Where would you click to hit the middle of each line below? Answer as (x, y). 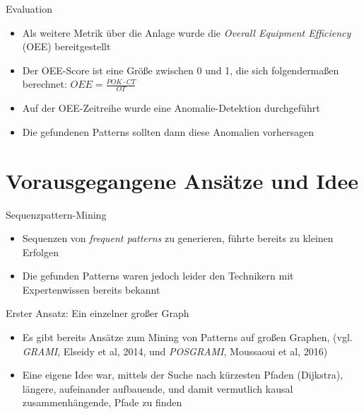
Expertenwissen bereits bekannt (91, 289)
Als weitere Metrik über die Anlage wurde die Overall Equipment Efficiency (187, 32)
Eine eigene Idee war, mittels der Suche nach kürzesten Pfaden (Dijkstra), (183, 375)
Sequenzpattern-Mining (56, 214)
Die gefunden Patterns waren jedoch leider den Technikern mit (158, 276)
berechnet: (45, 84)
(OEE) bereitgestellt (66, 46)
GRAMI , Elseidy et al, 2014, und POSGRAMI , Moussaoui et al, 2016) (175, 351)
